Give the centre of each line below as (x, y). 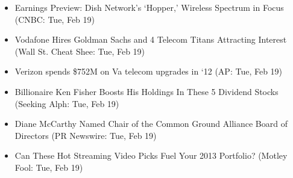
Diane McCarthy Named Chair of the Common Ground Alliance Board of (151, 124)
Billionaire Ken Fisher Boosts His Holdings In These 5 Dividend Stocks (146, 91)
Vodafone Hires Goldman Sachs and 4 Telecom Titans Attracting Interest (151, 39)
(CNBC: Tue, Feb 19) (55, 19)
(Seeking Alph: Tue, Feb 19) (67, 103)
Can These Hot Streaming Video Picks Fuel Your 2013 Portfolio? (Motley (151, 155)
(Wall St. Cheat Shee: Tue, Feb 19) (80, 51)
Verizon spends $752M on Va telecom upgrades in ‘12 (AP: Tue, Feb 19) (149, 71)
